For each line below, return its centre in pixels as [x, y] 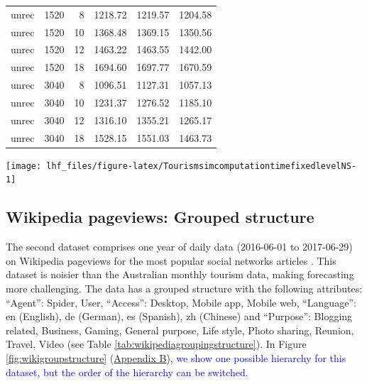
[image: [24, 166]
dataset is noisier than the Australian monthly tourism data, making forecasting [180, 274]
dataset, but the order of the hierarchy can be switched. [127, 372]
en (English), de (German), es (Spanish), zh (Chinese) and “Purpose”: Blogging [179, 316]
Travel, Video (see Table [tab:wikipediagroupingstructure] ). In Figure [156, 344]
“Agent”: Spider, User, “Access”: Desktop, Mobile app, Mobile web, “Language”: [181, 302]
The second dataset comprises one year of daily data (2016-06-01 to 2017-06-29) [179, 247]
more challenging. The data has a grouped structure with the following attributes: [184, 289]
